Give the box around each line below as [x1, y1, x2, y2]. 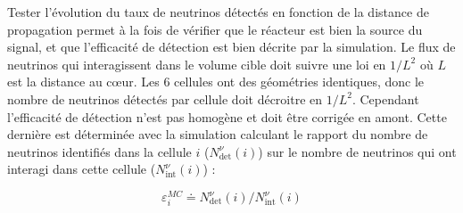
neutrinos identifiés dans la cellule [7, 142, 192, 160]
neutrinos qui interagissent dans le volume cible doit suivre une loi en [7, 54, 386, 73]
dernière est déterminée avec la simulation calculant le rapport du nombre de [7, 125, 428, 143]
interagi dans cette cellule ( [7, 160, 156, 178]
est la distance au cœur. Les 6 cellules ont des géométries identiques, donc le [7, 72, 425, 91]
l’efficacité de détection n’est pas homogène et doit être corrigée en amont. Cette [7, 107, 447, 126]
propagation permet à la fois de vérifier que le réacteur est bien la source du [7, 20, 423, 38]
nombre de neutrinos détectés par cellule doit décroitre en [7, 89, 323, 108]
